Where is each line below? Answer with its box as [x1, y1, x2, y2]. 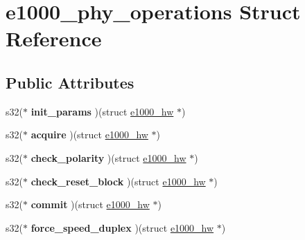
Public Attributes [6, 71, 134, 93]
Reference [6, 24, 102, 53]
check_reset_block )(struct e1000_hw [31, 174, 206, 188]
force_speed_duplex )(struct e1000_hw [31, 220, 214, 234]
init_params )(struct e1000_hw [31, 104, 174, 118]
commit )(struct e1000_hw [31, 197, 150, 212]
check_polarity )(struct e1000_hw [31, 150, 186, 165]
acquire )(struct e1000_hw [31, 127, 148, 142]
